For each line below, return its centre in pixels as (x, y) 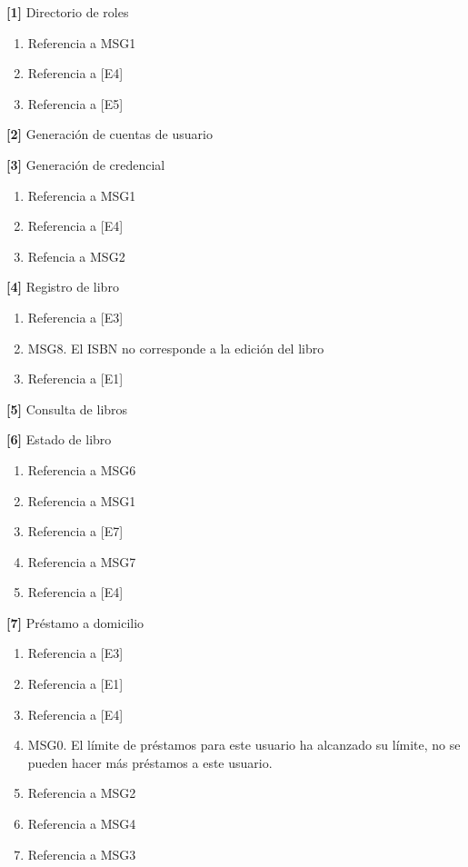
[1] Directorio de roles (68, 12)
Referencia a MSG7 (82, 561)
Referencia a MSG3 (82, 854)
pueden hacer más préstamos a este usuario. (150, 762)
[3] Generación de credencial (86, 164)
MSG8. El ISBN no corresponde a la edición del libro (176, 348)
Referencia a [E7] (75, 531)
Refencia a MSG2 (76, 256)
